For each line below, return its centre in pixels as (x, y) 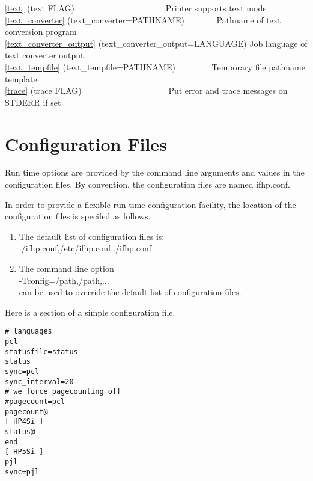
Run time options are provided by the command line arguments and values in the (155, 172)
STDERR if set (33, 102)
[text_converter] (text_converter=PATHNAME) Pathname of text (143, 20)
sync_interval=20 (39, 381)
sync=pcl (22, 372)
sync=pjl (22, 472)
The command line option (66, 268)
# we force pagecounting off (63, 392)
